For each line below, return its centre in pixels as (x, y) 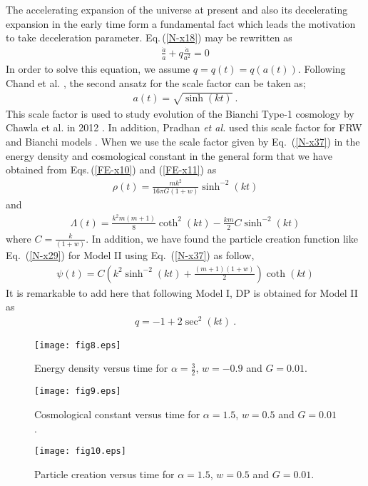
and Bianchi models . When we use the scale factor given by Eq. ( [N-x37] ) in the (183, 141)
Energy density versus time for (101, 368)
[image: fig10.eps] (80, 451)
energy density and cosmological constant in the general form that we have (169, 155)
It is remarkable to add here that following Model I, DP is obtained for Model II (182, 292)
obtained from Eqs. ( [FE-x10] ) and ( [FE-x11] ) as (111, 169)
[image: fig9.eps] (78, 391)
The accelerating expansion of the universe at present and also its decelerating (177, 9)
